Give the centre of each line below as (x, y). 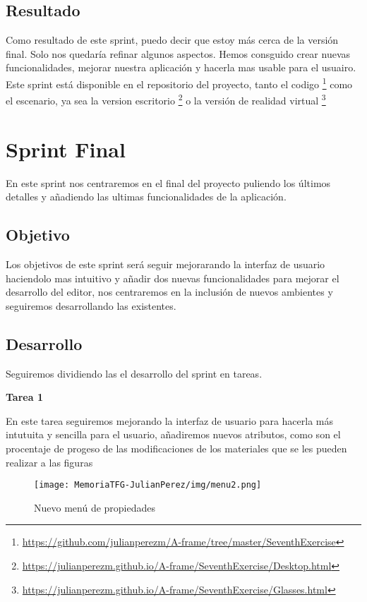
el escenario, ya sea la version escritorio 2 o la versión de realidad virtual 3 (166, 99)
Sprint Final (66, 149)
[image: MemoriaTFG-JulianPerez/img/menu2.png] (148, 485)
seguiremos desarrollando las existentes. (91, 305)
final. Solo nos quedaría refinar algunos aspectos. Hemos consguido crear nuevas (178, 53)
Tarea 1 (24, 397)
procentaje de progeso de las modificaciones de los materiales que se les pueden (176, 448)
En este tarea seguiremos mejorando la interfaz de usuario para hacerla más (169, 420)
